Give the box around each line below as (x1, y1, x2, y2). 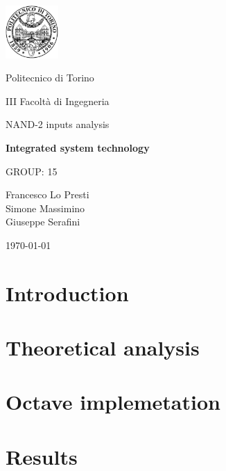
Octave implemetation (6, 388, 220, 416)
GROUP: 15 (6, 163, 58, 178)
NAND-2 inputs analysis (6, 117, 110, 131)
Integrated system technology (6, 140, 150, 154)
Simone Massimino (6, 200, 85, 215)
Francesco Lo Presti (6, 187, 89, 202)
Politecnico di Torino (6, 70, 94, 85)
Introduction (6, 278, 129, 307)
